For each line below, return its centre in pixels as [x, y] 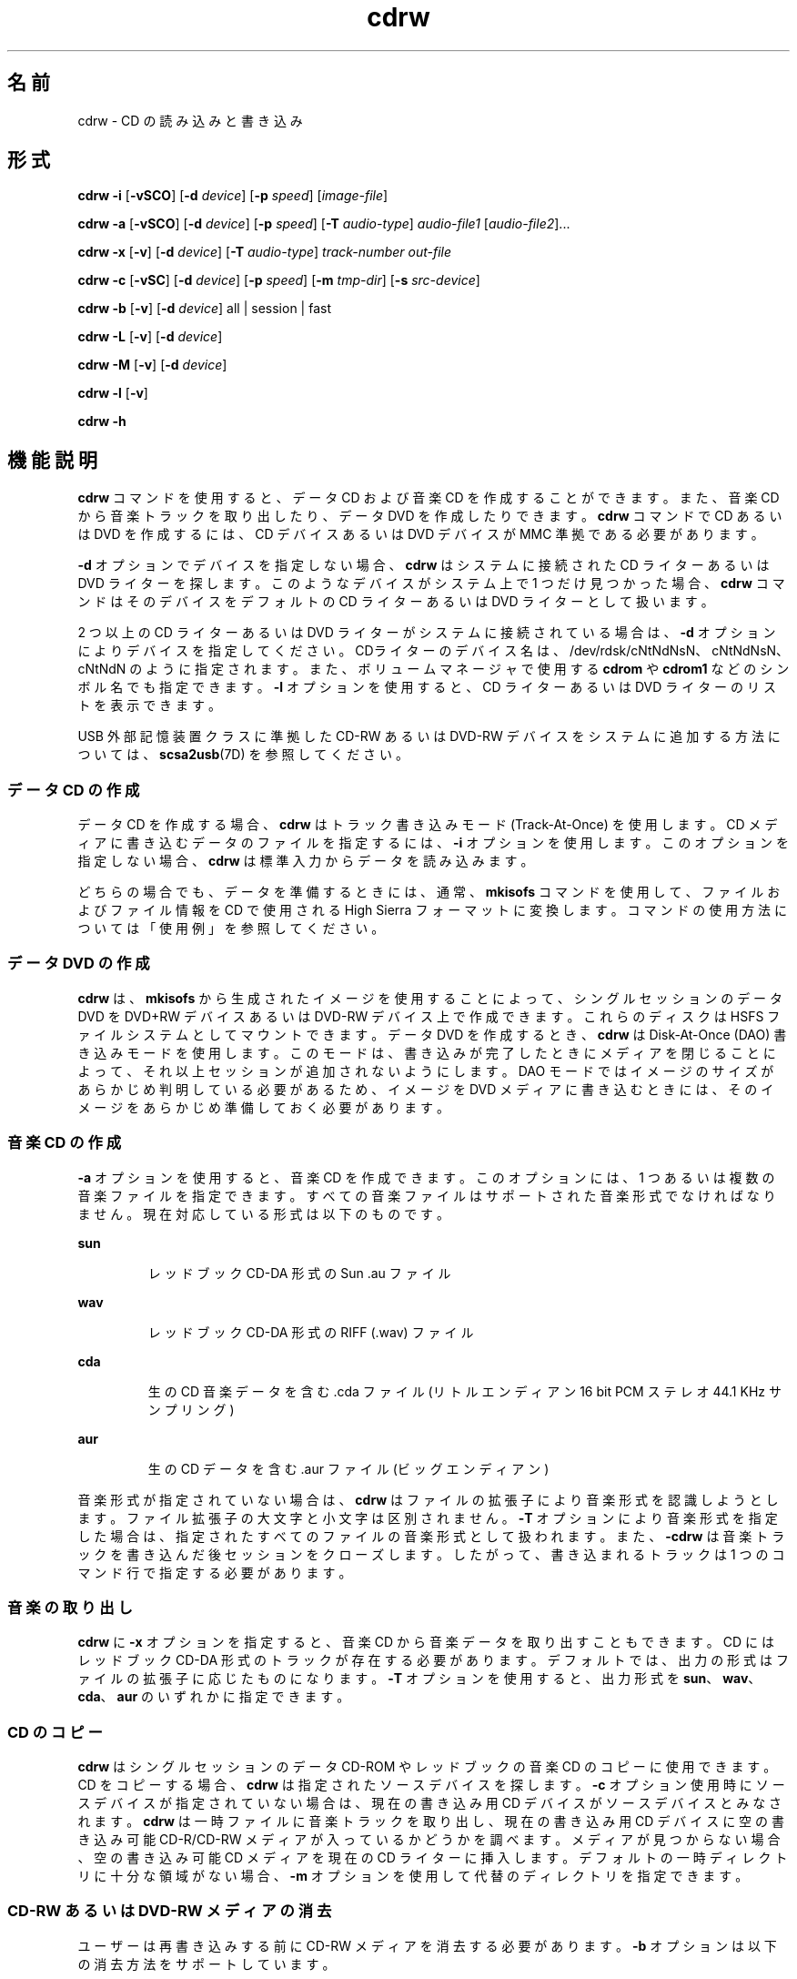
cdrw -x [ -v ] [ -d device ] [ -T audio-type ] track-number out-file [265, 252]
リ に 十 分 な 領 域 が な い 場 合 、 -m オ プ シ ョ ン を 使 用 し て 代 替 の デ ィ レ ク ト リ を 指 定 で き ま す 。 [413, 1876]
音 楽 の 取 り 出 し [70, 1607]
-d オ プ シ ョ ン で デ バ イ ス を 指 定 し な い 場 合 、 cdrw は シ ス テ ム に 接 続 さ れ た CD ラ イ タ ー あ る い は [424, 565]
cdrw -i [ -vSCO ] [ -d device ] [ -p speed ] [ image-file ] [233, 196]
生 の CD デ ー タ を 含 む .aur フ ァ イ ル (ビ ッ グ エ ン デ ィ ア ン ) [348, 1468]
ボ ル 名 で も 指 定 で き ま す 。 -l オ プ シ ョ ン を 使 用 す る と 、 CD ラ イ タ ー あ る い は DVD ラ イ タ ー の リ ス [427, 687]
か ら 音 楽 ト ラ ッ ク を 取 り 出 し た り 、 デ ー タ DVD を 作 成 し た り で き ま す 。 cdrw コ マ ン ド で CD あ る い [430, 516]
